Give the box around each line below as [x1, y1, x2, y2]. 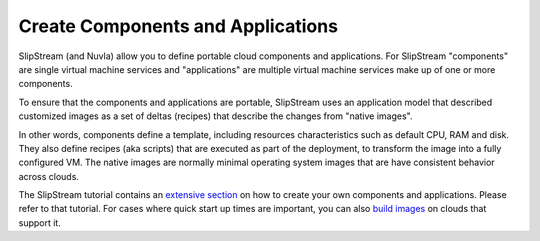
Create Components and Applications [18, 15, 339, 37]
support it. [18, 216, 62, 229]
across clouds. [18, 170, 80, 182]
